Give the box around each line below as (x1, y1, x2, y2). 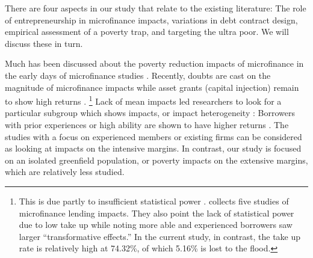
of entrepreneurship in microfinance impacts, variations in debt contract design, (5, 13, 298, 26)
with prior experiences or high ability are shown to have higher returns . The (5, 118, 289, 131)
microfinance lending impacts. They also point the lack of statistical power (19, 206, 294, 219)
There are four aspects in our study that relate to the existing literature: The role (5, 2, 306, 14)
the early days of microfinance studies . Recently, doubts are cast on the (5, 69, 271, 81)
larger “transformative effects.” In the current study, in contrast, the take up (19, 230, 301, 242)
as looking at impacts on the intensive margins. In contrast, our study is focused (5, 142, 302, 155)
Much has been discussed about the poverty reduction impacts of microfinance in (5, 57, 304, 70)
